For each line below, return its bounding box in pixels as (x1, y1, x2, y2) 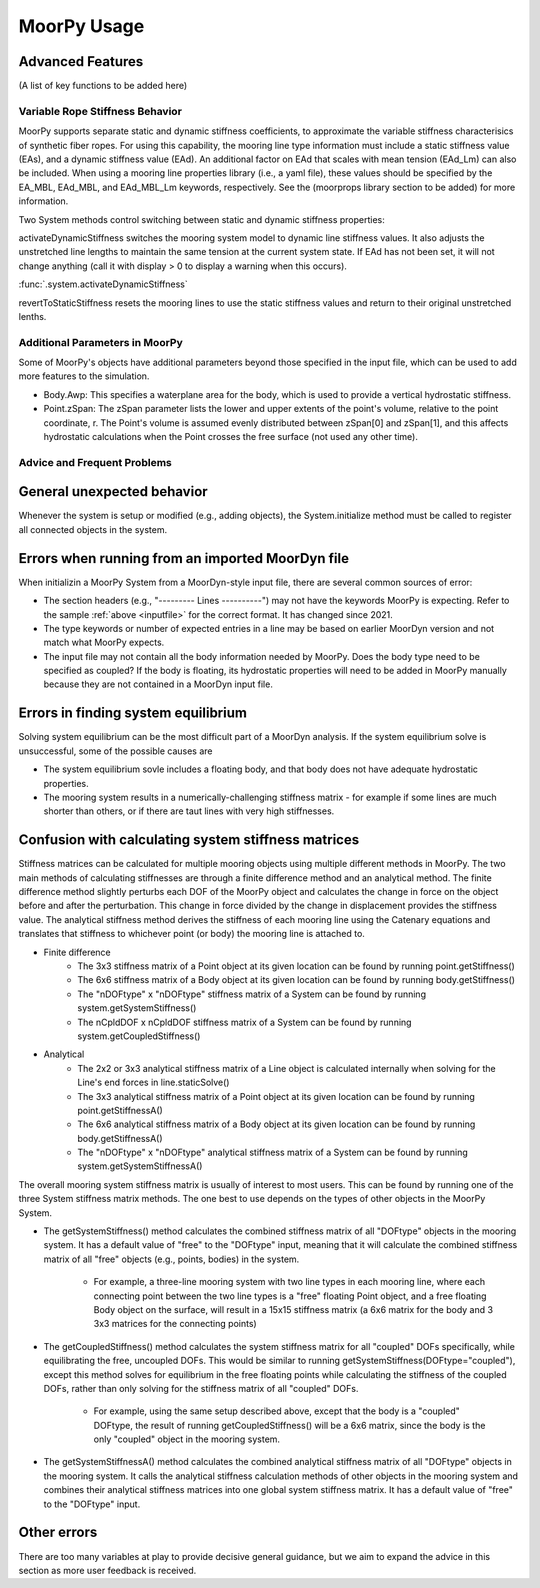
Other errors (18, 1524, 98, 1541)
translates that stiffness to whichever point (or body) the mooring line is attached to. (18, 928, 365, 940)
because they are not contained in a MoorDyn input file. (43, 678, 274, 690)
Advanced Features (18, 53, 144, 70)
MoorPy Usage (18, 15, 145, 37)
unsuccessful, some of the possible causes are (18, 745, 214, 757)
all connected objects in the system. (18, 523, 168, 535)
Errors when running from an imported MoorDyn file (18, 550, 350, 567)
